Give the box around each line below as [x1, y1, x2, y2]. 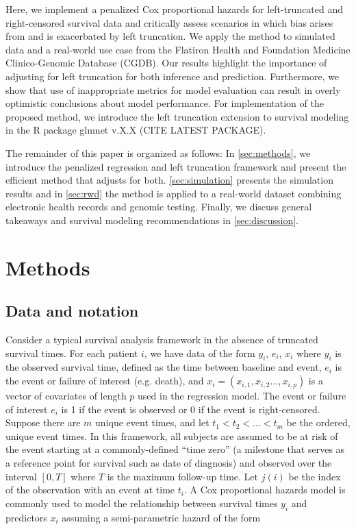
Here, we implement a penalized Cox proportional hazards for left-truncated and [5, 2, 344, 16]
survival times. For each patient [5, 345, 138, 360]
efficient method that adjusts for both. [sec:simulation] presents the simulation [5, 173, 333, 187]
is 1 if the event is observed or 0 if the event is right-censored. [61, 402, 320, 416]
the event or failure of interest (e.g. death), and [5, 373, 204, 388]
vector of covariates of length [5, 389, 127, 403]
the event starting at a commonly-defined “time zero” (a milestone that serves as [5, 442, 345, 456]
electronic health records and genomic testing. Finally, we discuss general [5, 199, 312, 214]
